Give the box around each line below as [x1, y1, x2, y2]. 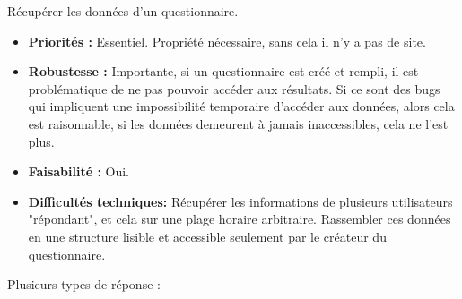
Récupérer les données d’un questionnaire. [7, 2, 239, 20]
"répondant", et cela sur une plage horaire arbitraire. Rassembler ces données [28, 209, 451, 228]
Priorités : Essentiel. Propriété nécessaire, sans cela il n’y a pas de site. [28, 31, 426, 50]
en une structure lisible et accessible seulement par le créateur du [28, 226, 387, 245]
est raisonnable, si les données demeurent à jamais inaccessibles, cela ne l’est [28, 114, 449, 132]
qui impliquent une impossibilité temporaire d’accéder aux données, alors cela [28, 97, 455, 115]
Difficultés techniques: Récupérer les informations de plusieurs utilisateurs [28, 192, 453, 210]
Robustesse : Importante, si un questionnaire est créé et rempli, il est [28, 62, 419, 81]
